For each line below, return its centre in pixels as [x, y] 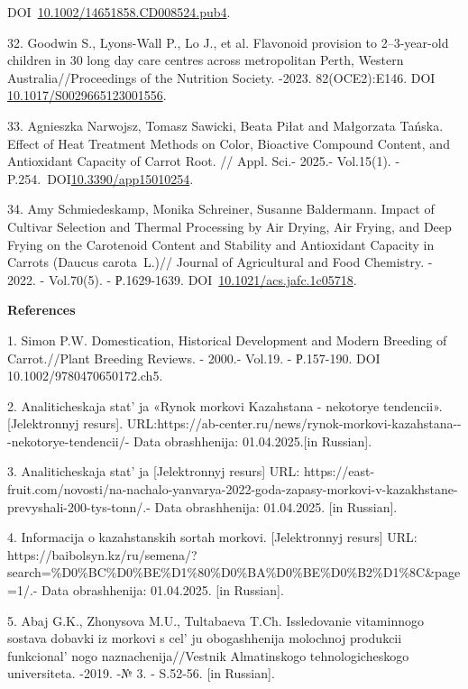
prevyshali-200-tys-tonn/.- [79, 506]
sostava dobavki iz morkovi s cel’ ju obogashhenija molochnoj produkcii [205, 638]
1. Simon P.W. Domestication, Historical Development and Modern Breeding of [227, 340]
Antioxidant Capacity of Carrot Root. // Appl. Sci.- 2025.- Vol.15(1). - [204, 161]
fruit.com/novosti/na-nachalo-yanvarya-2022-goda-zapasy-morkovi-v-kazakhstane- [233, 489]
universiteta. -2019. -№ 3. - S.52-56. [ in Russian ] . [141, 673]
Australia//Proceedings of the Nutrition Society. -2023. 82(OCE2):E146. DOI [221, 77]
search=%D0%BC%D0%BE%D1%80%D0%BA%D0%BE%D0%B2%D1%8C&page [234, 572]
